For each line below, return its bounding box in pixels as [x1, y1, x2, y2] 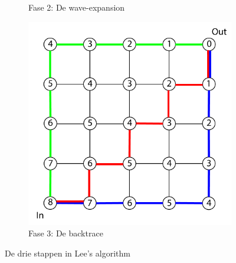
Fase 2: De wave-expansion [28, 1, 125, 13]
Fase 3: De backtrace [28, 227, 103, 239]
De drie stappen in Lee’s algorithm [5, 246, 130, 259]
